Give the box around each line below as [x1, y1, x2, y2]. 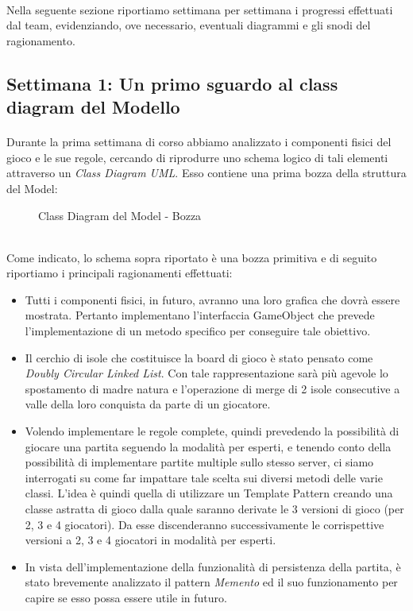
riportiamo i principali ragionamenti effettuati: [6, 265, 233, 281]
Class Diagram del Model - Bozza [38, 207, 202, 223]
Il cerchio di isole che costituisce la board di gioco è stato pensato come [25, 349, 373, 365]
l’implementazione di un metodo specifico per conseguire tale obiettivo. [25, 323, 371, 339]
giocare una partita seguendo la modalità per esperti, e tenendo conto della [25, 438, 392, 454]
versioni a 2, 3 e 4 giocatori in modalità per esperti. [25, 532, 276, 548]
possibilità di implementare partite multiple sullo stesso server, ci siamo [25, 454, 374, 470]
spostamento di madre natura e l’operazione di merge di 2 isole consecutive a [25, 380, 400, 396]
